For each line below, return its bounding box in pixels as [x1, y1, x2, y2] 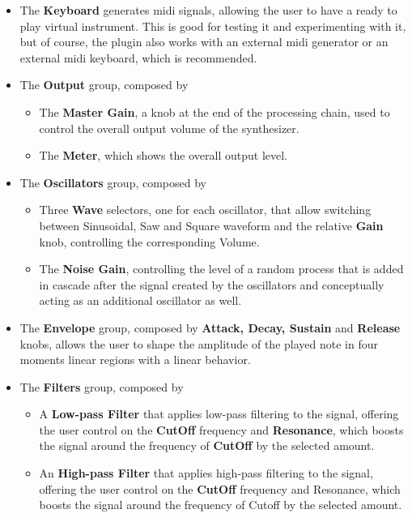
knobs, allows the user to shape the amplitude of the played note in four [19, 335, 378, 352]
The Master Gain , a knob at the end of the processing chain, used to [39, 103, 390, 120]
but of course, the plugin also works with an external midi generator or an [19, 33, 389, 50]
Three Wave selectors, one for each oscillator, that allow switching [39, 201, 372, 218]
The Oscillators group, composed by [19, 173, 207, 191]
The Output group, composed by [19, 76, 189, 93]
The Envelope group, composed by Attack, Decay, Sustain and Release [19, 319, 401, 336]
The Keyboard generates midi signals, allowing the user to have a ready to [19, 2, 397, 18]
